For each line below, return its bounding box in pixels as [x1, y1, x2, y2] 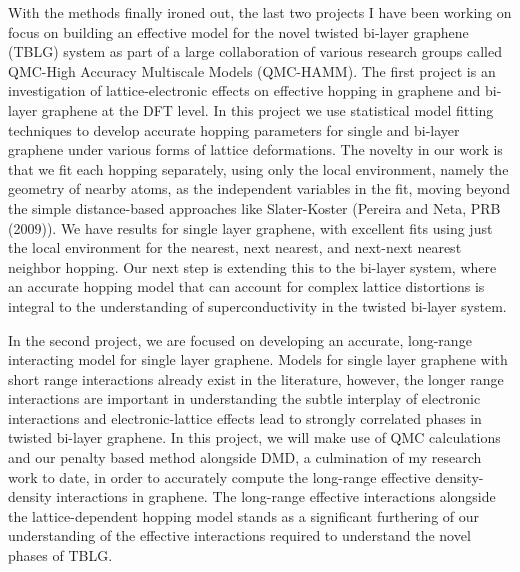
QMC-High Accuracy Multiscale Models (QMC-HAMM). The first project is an [8, 60, 496, 81]
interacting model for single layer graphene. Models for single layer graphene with [8, 349, 508, 370]
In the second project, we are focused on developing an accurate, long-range [8, 329, 472, 350]
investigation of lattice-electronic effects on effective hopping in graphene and [8, 80, 481, 101]
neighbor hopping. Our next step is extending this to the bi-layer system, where [8, 256, 497, 277]
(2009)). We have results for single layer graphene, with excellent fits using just [8, 217, 493, 238]
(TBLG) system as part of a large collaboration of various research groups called [8, 41, 502, 62]
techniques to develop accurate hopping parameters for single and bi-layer [8, 119, 460, 140]
